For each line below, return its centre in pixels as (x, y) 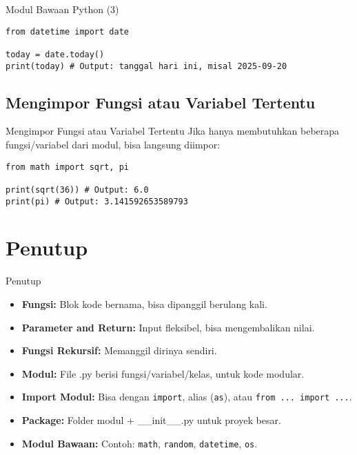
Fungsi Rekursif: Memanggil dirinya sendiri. (119, 350)
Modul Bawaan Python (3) (62, 9)
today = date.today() (55, 54)
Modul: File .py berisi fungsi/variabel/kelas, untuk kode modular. (163, 373)
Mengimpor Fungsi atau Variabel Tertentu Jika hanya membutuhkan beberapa (173, 131)
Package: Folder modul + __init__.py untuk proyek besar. (151, 419)
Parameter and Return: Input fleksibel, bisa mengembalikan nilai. (168, 327)
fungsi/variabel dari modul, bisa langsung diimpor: (113, 145)
